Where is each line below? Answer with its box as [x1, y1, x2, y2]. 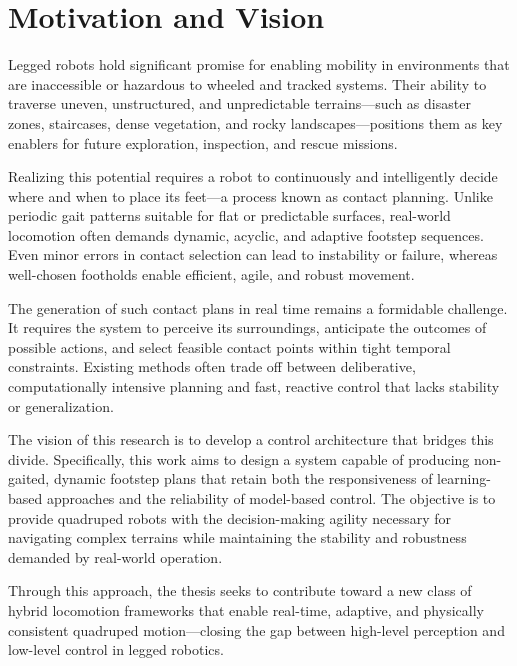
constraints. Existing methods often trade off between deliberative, [8, 356, 416, 377]
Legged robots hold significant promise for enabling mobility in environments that [8, 54, 510, 75]
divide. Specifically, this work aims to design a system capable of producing [8, 448, 470, 469]
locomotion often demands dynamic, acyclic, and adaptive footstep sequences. [8, 224, 484, 245]
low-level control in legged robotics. [8, 639, 224, 660]
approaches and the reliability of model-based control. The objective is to [46, 488, 496, 508]
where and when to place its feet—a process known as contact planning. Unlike [8, 185, 493, 206]
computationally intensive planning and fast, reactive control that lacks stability [8, 376, 500, 397]
